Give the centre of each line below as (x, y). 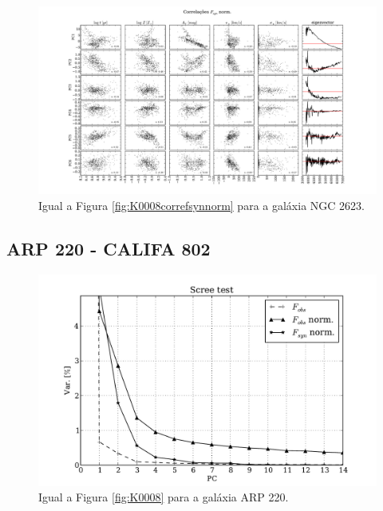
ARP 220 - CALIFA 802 (109, 248)
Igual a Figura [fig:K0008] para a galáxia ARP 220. (164, 497)
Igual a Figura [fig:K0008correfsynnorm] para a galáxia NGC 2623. (201, 205)
